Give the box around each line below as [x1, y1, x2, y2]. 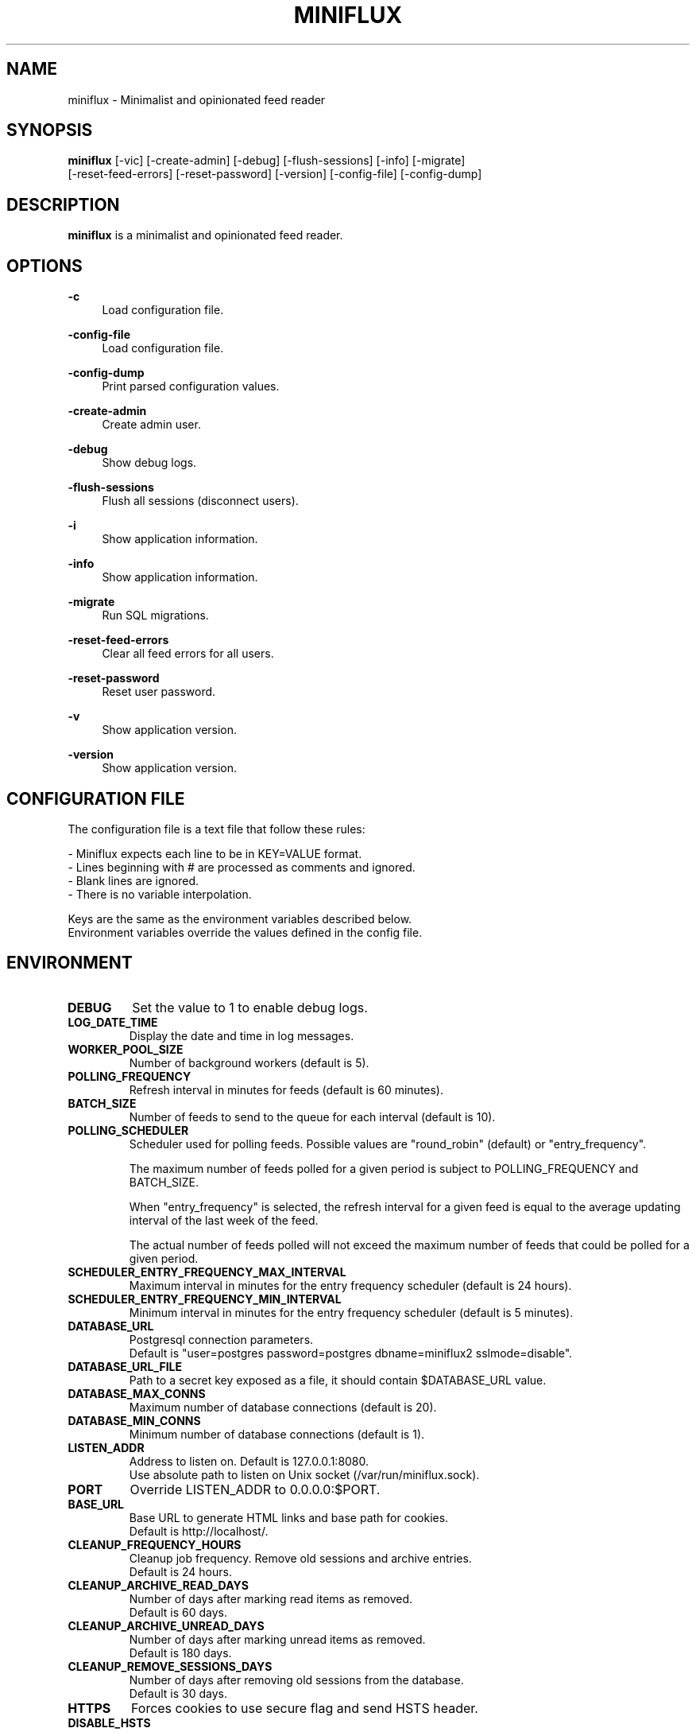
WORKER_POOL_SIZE [68, 1042, 184, 1056]
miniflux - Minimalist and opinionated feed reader [68, 92, 326, 107]
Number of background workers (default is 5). [129, 1055, 369, 1070]
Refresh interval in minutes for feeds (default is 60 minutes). [129, 1082, 444, 1097]
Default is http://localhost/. [129, 1524, 269, 1538]
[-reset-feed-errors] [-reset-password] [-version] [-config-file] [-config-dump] [68, 167, 482, 181]
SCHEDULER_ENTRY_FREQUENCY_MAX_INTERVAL [68, 1264, 346, 1279]
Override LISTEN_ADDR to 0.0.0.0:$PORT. [130, 1481, 381, 1497]
